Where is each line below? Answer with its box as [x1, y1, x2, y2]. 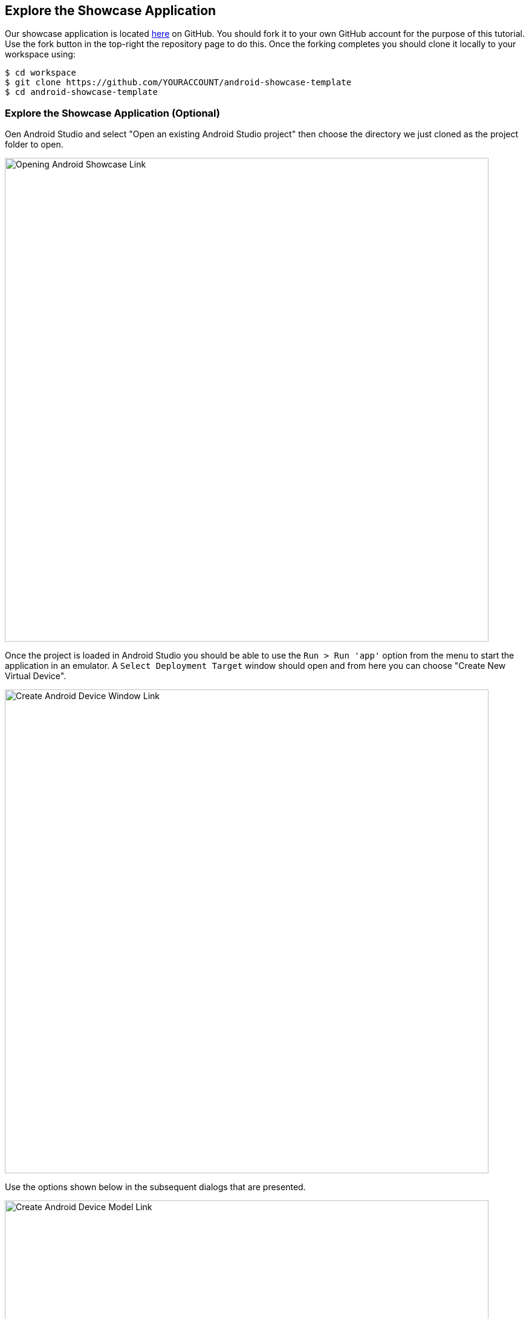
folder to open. [5, 139, 63, 150]
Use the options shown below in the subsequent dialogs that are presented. [5, 1182, 306, 1193]
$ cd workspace [5, 68, 77, 78]
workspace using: [5, 49, 76, 60]
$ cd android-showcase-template [5, 87, 158, 97]
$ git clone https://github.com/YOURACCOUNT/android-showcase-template [5, 77, 352, 88]
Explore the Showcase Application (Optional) [5, 106, 221, 119]
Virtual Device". [5, 671, 67, 682]
